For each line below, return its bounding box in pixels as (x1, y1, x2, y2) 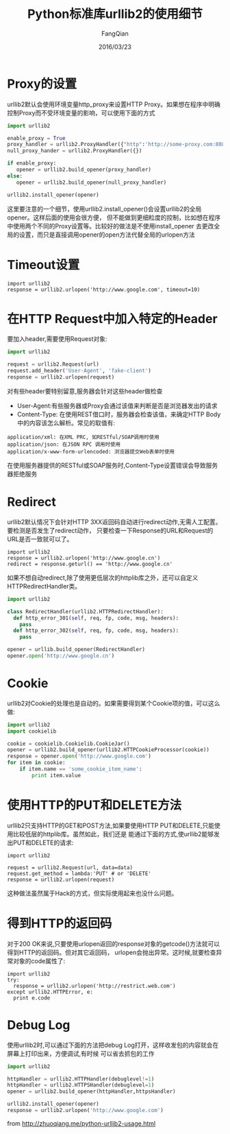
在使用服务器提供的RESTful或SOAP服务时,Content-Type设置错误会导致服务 (7, 461, 218, 469)
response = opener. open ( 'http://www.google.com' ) (7, 753, 152, 760)
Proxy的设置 (7, 76, 77, 91)
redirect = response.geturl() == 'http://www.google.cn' (7, 560, 173, 567)
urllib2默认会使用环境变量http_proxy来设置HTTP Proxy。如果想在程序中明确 (7, 100, 221, 108)
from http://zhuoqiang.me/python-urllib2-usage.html (7, 1119, 156, 1127)
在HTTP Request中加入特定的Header (7, 311, 218, 327)
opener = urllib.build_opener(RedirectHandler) (7, 646, 146, 653)
